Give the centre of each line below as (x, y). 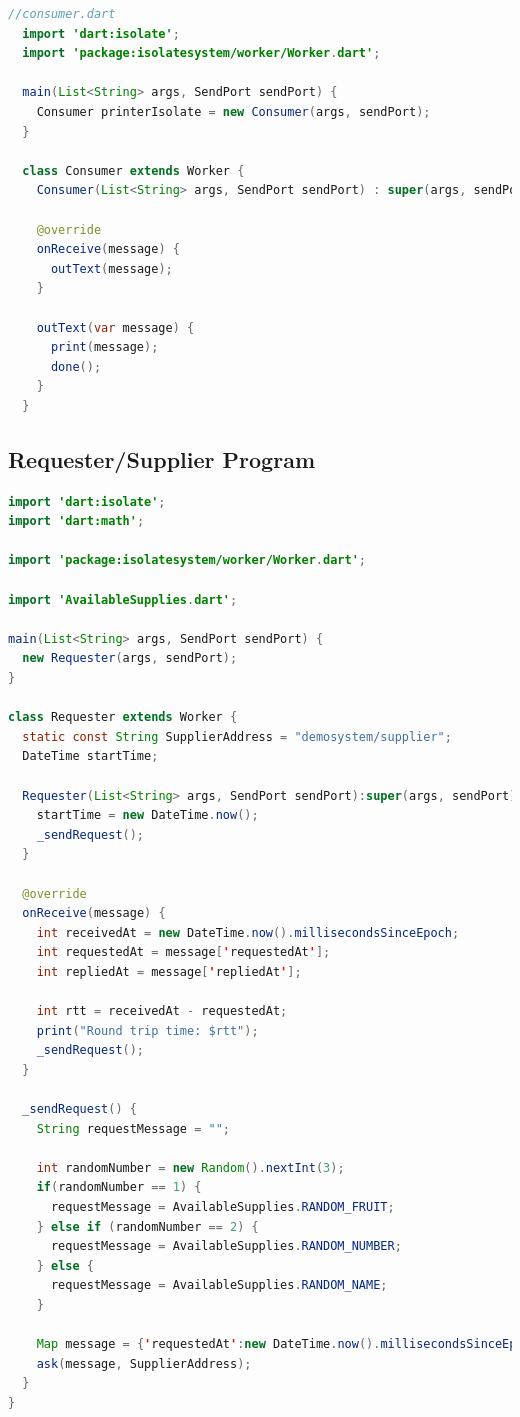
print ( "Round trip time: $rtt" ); (147, 1030)
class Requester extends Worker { (123, 717)
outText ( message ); (111, 268)
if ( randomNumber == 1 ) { (119, 1187)
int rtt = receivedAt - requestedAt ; (162, 1011)
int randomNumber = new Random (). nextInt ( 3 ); (190, 1167)
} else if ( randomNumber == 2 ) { (147, 1226)
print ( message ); (104, 347)
